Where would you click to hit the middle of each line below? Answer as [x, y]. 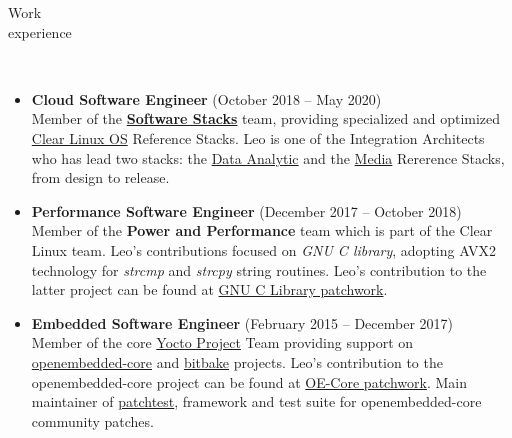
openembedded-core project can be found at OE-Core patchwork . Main [249, 381]
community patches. [92, 420]
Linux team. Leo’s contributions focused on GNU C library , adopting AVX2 [264, 249]
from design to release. [100, 177]
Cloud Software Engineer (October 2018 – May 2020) [206, 98]
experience [40, 31]
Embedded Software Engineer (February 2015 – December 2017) [242, 322]
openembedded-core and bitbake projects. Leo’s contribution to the [237, 361]
